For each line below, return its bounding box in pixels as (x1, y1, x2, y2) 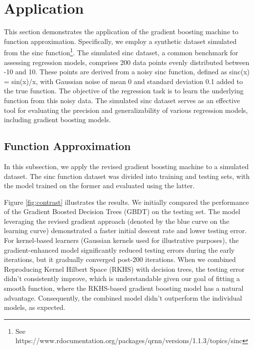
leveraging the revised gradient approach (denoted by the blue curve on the (4, 216, 230, 226)
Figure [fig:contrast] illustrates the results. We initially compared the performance (4, 196, 249, 207)
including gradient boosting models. (4, 114, 111, 125)
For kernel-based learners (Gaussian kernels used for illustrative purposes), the (4, 235, 239, 245)
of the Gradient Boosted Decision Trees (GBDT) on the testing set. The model (4, 206, 240, 217)
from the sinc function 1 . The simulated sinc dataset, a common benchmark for (4, 46, 238, 57)
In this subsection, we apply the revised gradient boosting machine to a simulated (4, 161, 249, 171)
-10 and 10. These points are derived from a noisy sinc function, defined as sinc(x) (4, 66, 250, 77)
